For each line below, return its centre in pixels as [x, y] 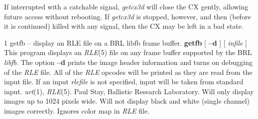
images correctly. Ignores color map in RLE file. [77, 110]
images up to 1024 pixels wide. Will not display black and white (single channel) [127, 101]
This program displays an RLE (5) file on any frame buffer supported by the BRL [128, 52]
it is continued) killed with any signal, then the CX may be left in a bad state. [124, 26]
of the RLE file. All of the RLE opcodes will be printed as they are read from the [128, 72]
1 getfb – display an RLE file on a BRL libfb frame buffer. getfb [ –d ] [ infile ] [126, 42]
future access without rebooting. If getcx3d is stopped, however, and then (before [128, 16]
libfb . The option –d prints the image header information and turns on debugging [128, 62]
